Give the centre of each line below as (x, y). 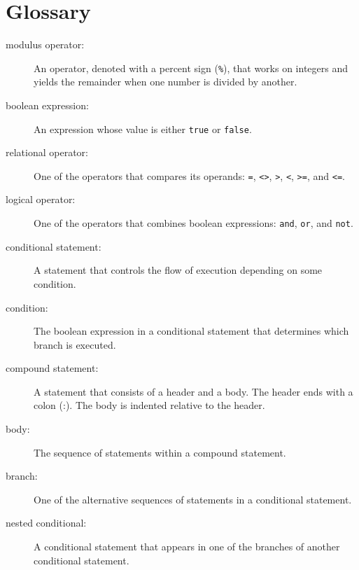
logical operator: (41, 199)
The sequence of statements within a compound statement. (160, 452)
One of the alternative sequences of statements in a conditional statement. (193, 499)
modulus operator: (45, 44)
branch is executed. (75, 344)
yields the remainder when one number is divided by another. (166, 82)
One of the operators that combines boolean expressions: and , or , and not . (193, 223)
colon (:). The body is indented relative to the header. (149, 405)
